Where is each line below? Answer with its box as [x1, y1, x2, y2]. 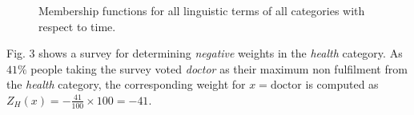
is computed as [305, 76, 379, 93]
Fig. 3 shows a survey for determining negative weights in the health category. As [6, 45, 403, 61]
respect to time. [38, 18, 116, 34]
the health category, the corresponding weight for [6, 76, 246, 93]
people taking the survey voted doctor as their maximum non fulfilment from [30, 60, 408, 77]
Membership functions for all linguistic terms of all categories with [38, 2, 365, 18]
